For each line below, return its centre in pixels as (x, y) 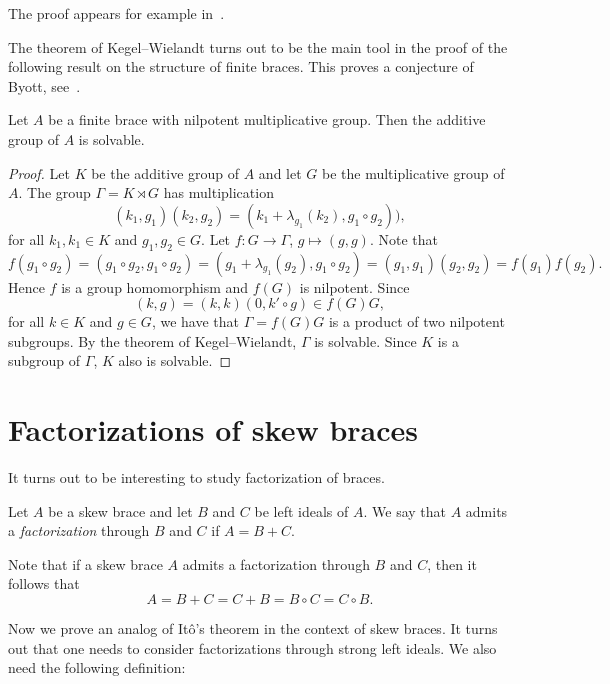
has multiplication (218, 192)
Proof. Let (39, 172)
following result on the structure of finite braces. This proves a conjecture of (241, 66)
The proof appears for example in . (116, 13)
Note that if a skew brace (85, 563)
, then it (452, 563)
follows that (44, 583)
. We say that (404, 510)
